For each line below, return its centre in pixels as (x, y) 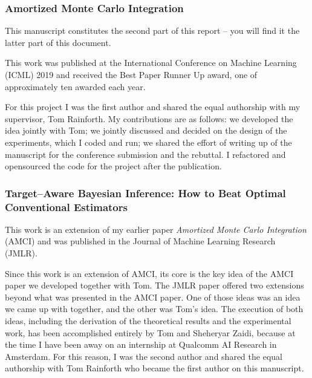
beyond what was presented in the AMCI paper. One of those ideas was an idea (153, 297)
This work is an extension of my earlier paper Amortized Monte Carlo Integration (156, 229)
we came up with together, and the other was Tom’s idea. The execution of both (154, 309)
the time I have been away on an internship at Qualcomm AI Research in (141, 344)
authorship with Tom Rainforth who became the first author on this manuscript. (154, 368)
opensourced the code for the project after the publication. (113, 166)
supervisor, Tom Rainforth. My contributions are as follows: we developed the (149, 118)
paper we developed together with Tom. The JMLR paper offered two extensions (154, 285)
